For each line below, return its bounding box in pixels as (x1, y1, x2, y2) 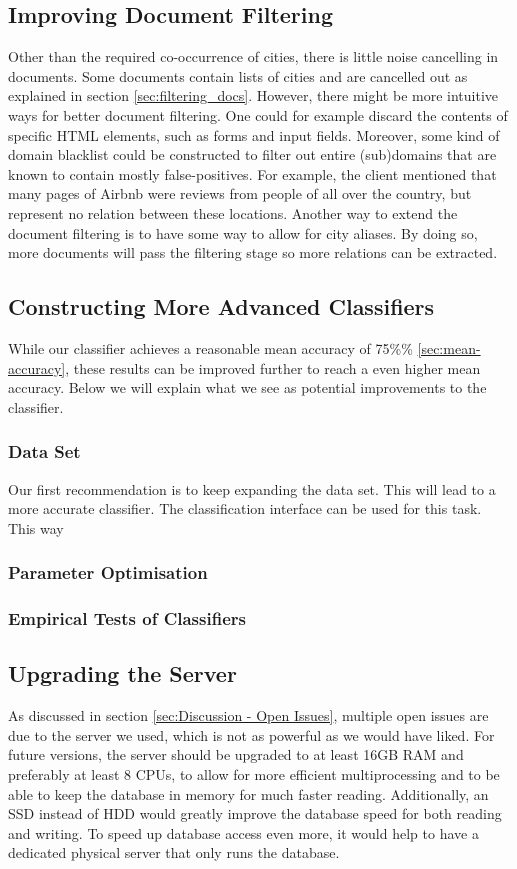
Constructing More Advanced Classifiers (8, 291, 435, 322)
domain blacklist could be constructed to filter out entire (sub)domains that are (8, 144, 497, 165)
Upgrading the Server (8, 658, 237, 689)
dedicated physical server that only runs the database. (8, 842, 340, 863)
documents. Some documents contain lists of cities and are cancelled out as (8, 65, 468, 86)
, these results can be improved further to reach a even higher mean (65, 357, 481, 378)
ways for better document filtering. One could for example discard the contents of (8, 104, 508, 125)
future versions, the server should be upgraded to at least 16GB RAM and (8, 744, 464, 765)
